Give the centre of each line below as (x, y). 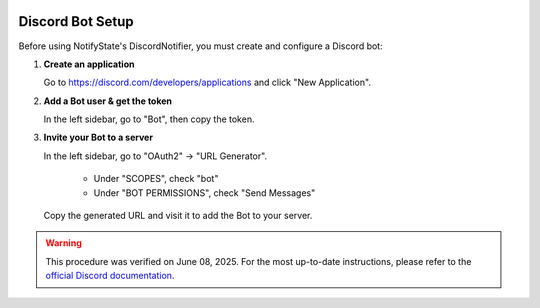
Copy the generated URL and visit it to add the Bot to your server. (178, 216)
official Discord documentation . (110, 276)
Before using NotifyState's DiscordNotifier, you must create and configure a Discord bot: (201, 46)
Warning (63, 243)
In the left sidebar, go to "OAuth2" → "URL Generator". (155, 156)
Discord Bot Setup (76, 21)
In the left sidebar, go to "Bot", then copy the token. (149, 119)
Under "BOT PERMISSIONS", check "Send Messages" (204, 192)
